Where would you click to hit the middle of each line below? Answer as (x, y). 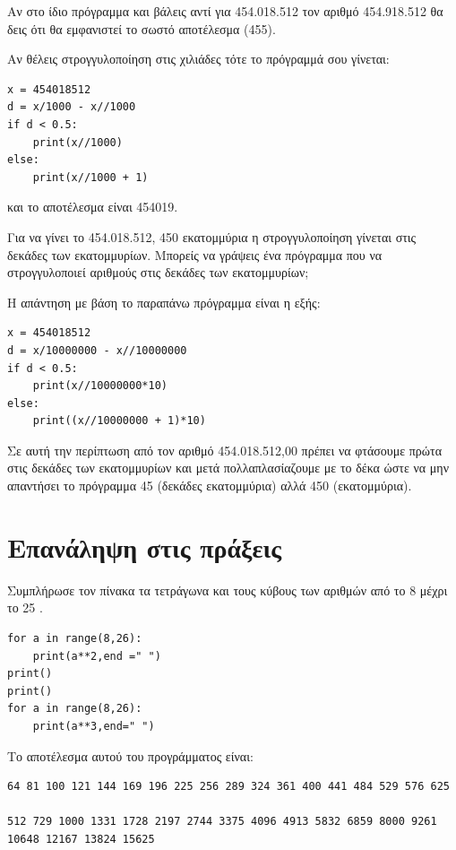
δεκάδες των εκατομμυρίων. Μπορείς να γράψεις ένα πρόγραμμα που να (195, 254)
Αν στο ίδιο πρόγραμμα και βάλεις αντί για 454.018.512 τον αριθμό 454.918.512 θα (225, 11)
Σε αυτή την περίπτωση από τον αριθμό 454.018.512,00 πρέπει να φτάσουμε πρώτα (225, 450)
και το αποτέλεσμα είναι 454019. (93, 207)
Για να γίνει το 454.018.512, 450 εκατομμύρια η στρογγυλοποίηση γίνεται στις (212, 236)
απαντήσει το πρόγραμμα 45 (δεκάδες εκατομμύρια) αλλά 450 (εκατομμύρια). (210, 486)
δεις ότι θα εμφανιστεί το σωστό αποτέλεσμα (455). (142, 28)
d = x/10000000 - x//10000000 (97, 350)
